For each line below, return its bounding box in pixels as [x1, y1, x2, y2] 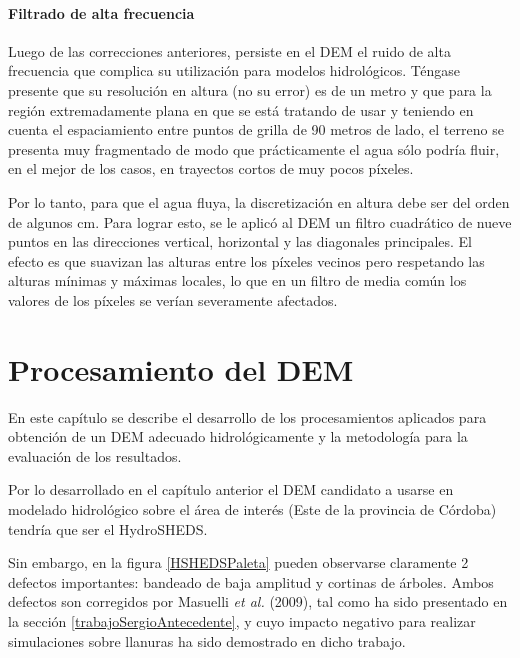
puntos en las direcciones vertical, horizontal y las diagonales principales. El [8, 231, 472, 252]
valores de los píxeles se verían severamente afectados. [8, 289, 338, 310]
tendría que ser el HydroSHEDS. [8, 518, 208, 539]
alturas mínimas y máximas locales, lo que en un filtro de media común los [8, 270, 467, 291]
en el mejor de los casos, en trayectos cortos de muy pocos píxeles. [8, 158, 414, 179]
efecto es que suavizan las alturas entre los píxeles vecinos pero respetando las [8, 250, 485, 271]
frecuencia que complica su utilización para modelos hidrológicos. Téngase [8, 60, 460, 81]
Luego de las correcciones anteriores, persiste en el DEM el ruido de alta [8, 40, 451, 61]
